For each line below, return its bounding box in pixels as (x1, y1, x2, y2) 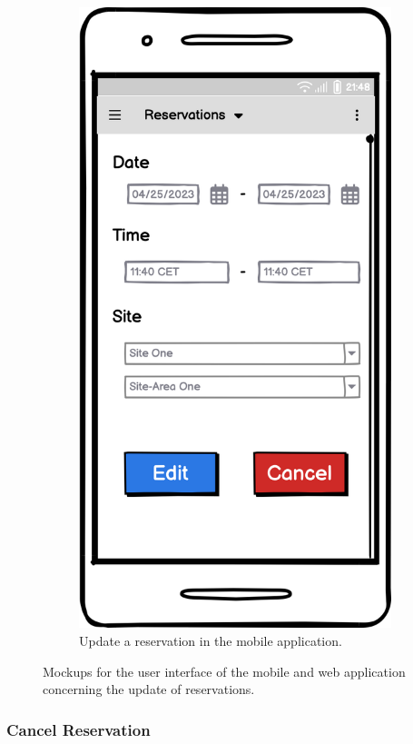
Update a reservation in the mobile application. (79, 630, 342, 650)
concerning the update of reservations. (43, 680, 255, 699)
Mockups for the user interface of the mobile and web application (43, 661, 406, 680)
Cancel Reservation (6, 718, 151, 740)
